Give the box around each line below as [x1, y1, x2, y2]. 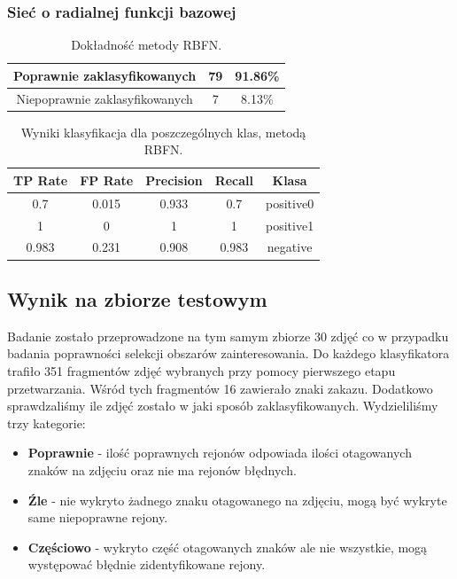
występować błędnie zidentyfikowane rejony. [27, 555, 266, 574]
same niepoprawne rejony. [27, 508, 168, 527]
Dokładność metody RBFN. [71, 35, 222, 54]
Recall [214, 170, 254, 189]
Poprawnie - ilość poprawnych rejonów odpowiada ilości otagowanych [27, 443, 412, 462]
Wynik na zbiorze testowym [7, 285, 267, 312]
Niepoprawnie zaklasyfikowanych [16, 89, 193, 107]
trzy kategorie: [7, 413, 86, 432]
